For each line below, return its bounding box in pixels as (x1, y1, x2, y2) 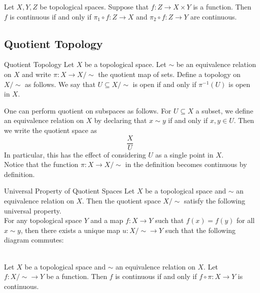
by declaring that (94, 115, 147, 125)
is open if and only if (132, 78, 196, 89)
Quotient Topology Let (4, 59, 74, 69)
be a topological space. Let (84, 59, 166, 69)
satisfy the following (183, 195, 245, 205)
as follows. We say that (24, 78, 95, 89)
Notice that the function (4, 159, 78, 169)
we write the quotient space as (4, 124, 97, 135)
